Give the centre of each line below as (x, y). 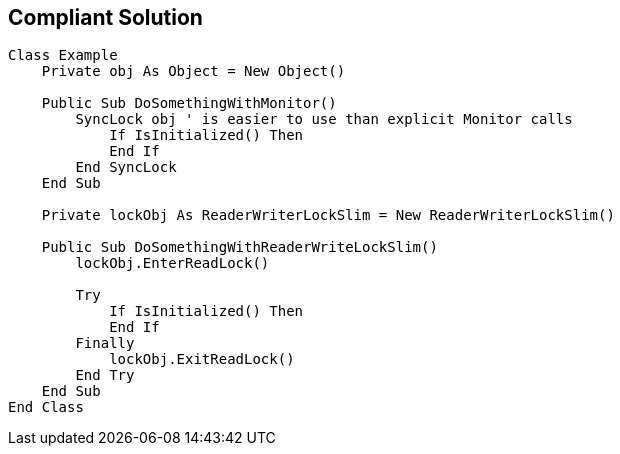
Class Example (63, 55)
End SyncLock (126, 167)
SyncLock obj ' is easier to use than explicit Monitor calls (324, 119)
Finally (105, 343)
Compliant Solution (105, 17)
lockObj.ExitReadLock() (202, 359)
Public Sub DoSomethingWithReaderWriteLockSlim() (239, 247)
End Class (46, 407)
